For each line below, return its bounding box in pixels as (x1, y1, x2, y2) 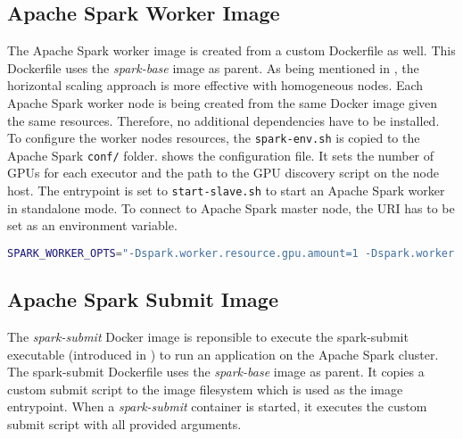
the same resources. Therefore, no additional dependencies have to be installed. (7, 111, 440, 129)
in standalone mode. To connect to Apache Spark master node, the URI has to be (7, 198, 455, 217)
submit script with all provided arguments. (7, 414, 242, 433)
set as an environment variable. (7, 216, 178, 235)
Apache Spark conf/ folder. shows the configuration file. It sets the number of (7, 145, 434, 164)
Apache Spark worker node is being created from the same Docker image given (7, 93, 437, 112)
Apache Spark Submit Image (7, 286, 278, 313)
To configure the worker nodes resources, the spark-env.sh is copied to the (7, 128, 420, 147)
